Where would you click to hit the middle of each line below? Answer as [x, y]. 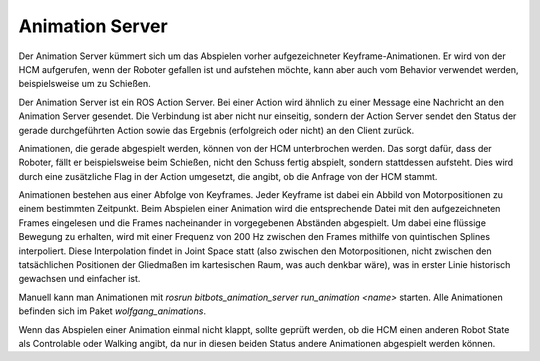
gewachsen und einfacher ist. [79, 279]
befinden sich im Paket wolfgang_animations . [112, 311]
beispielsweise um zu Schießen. [84, 84]
